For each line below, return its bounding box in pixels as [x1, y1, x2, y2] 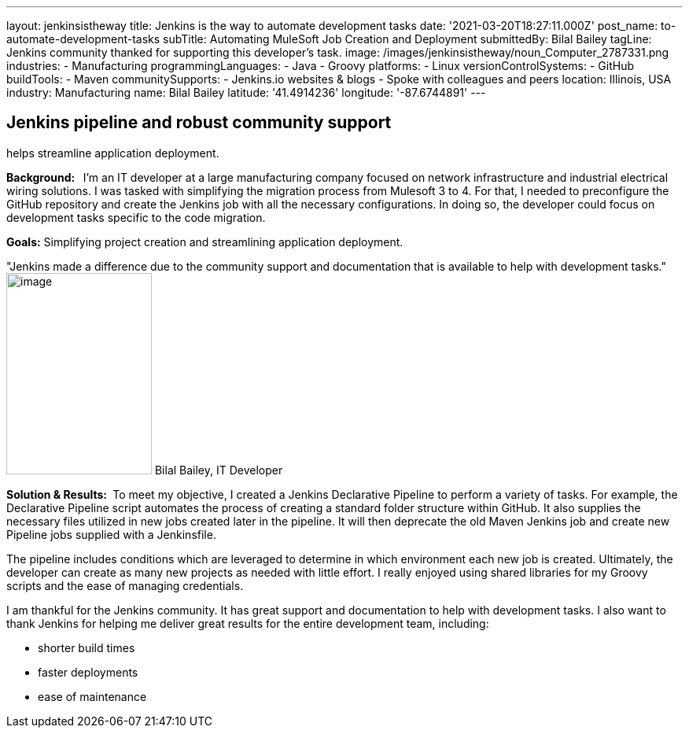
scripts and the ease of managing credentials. [6, 578, 244, 592]
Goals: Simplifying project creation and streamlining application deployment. [6, 234, 403, 249]
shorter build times [38, 640, 135, 655]
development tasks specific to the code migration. [6, 210, 266, 224]
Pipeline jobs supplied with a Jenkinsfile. [6, 527, 216, 541]
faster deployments [38, 665, 138, 679]
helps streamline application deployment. [6, 146, 219, 160]
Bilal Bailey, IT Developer [154, 463, 283, 477]
